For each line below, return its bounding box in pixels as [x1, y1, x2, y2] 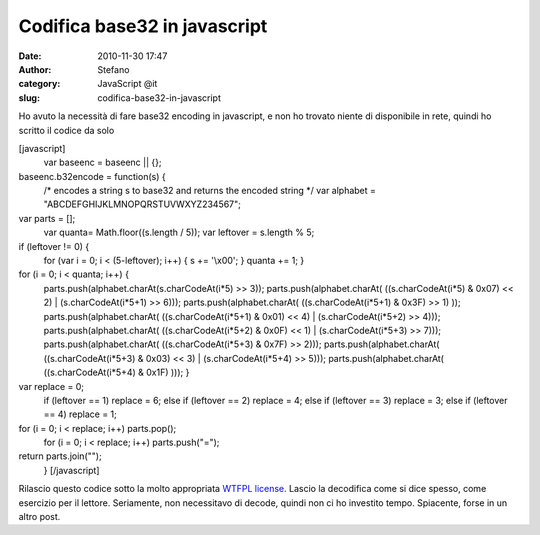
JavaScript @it [97, 78, 158, 90]
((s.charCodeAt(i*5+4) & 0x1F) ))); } [43, 366, 190, 379]
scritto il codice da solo [18, 124, 115, 136]
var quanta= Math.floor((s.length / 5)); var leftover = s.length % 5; [43, 226, 315, 239]
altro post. [18, 511, 61, 523]
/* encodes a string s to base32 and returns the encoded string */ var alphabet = [43, 185, 377, 197]
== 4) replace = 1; [43, 408, 117, 420]
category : [18, 78, 61, 90]
